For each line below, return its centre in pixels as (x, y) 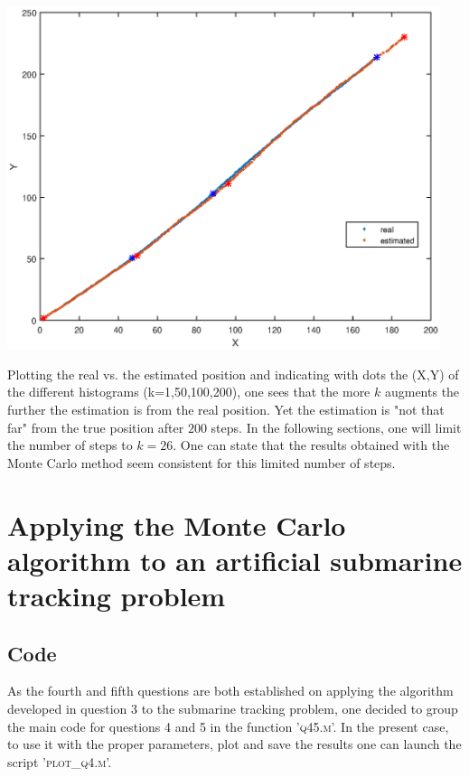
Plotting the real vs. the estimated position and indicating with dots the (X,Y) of (233, 374)
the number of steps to (70, 445)
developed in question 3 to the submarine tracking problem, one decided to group (233, 708)
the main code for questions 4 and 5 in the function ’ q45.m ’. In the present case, (228, 726)
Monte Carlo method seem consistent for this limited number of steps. (202, 462)
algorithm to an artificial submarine (235, 560)
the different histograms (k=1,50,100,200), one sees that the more (189, 392)
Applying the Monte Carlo (177, 524)
